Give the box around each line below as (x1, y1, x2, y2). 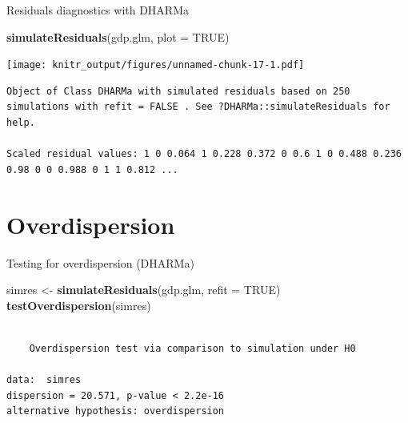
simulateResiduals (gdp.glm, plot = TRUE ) (6, 28, 230, 45)
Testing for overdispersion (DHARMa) (6, 254, 194, 271)
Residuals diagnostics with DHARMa (6, 2, 190, 18)
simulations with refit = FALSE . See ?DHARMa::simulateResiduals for (6, 101, 390, 113)
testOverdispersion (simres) (6, 296, 151, 313)
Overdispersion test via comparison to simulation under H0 (29, 342, 356, 354)
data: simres (6, 374, 82, 386)
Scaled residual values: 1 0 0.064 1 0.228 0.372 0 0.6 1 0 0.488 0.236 (6, 148, 402, 160)
